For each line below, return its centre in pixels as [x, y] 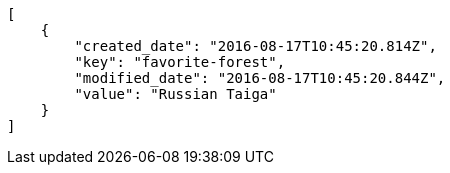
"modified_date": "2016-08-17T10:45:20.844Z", [260, 78]
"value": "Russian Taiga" [175, 94]
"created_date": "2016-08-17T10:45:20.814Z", [255, 46]
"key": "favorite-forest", [180, 62]
